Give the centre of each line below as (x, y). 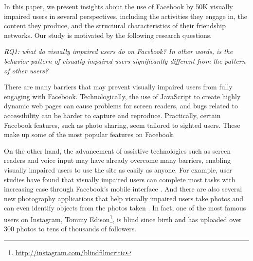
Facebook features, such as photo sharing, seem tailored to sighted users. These (122, 125)
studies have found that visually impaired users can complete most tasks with (120, 179)
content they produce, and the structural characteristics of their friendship (115, 26)
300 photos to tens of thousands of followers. (70, 229)
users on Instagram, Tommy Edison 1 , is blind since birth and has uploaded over (123, 218)
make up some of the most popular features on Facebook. (90, 134)
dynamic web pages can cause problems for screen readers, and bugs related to (121, 106)
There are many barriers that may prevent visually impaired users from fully (118, 87)
